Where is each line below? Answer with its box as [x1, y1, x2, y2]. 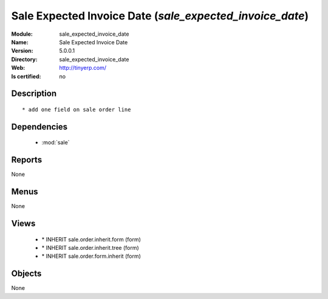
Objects [11, 269, 42, 279]
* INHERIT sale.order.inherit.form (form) [41, 235, 141, 243]
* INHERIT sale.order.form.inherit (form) [41, 252, 141, 260]
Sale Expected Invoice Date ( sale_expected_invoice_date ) [11, 9, 309, 22]
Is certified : [11, 73, 41, 80]
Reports [11, 155, 43, 165]
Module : [11, 30, 33, 38]
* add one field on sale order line [22, 106, 131, 113]
